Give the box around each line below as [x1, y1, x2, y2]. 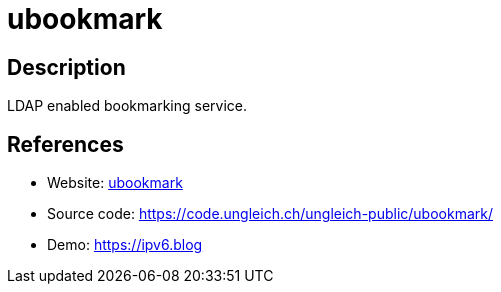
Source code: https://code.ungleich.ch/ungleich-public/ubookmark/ [47, 205, 493, 223]
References [7, 131, 124, 157]
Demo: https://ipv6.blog [47, 236, 203, 254]
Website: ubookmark [47, 174, 183, 192]
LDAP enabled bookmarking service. [7, 97, 248, 115]
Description [7, 54, 126, 80]
